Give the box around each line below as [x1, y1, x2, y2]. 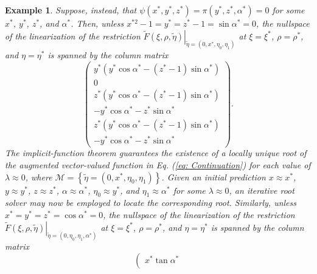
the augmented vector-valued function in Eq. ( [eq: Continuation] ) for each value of [5, 159, 311, 171]
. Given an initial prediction [161, 170, 266, 183]
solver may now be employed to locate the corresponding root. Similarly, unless [5, 196, 296, 209]
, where [25, 170, 52, 183]
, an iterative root [229, 183, 294, 196]
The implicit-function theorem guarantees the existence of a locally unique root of [5, 146, 307, 159]
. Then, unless [71, 17, 124, 29]
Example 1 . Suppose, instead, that [5, 4, 137, 16]
